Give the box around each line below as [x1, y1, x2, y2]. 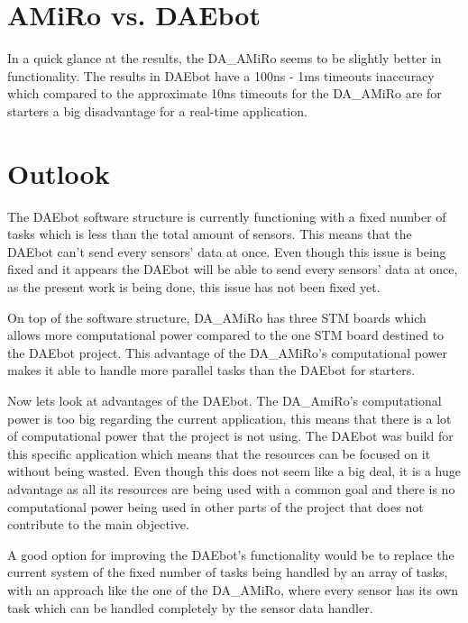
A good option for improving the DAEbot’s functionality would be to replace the [7, 545, 454, 563]
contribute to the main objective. [7, 515, 189, 534]
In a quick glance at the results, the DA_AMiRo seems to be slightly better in [7, 49, 442, 68]
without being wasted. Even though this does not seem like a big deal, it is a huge [7, 462, 462, 481]
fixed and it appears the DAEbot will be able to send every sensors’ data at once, [7, 260, 458, 279]
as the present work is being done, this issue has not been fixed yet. [7, 278, 381, 296]
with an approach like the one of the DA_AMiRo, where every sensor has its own [7, 580, 459, 599]
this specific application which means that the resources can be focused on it [7, 444, 431, 463]
